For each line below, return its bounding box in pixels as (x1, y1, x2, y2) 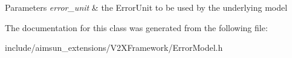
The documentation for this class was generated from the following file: (5, 21, 268, 33)
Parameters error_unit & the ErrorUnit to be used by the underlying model (5, 1, 288, 13)
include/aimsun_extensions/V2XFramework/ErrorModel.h (5, 41, 223, 54)
